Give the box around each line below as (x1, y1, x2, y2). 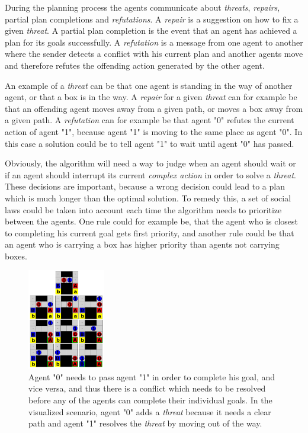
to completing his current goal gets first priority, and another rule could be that (5, 226, 294, 239)
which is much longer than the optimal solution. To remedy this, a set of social (5, 191, 291, 204)
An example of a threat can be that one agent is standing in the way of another (5, 79, 293, 91)
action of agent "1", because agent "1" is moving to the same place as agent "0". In (5, 125, 303, 137)
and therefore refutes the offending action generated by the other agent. (5, 59, 265, 71)
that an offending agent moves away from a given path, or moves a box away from (5, 102, 303, 114)
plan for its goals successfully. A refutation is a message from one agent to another (5, 36, 303, 48)
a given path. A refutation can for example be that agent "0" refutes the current (5, 114, 294, 126)
